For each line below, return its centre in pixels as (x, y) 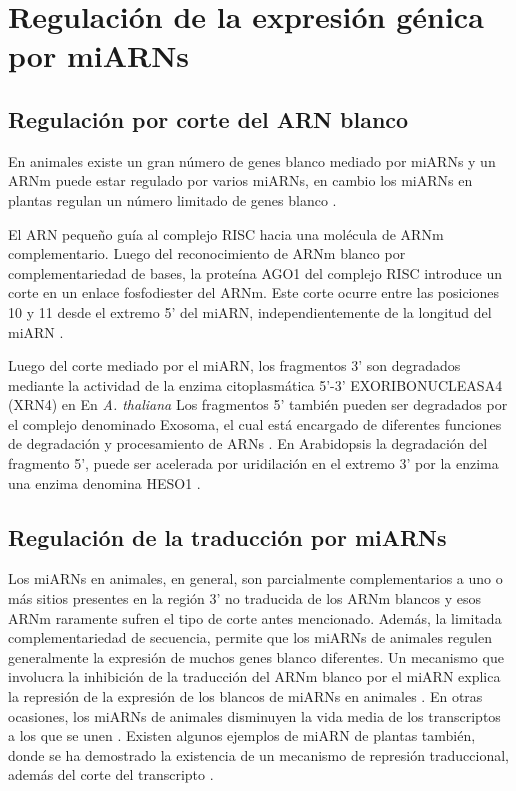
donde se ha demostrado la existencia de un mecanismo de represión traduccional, (259, 754)
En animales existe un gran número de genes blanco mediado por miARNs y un (252, 160)
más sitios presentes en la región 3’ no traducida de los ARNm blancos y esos (245, 598)
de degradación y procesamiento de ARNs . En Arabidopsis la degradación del (248, 443)
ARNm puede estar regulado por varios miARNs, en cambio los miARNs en (240, 180)
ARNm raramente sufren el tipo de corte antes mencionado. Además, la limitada (255, 617)
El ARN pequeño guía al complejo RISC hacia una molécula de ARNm (226, 233)
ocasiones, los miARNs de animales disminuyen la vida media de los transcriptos (254, 715)
